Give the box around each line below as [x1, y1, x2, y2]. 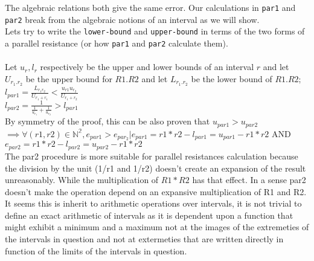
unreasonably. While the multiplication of [5, 173, 159, 186]
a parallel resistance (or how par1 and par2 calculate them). [5, 36, 228, 49]
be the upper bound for [25, 72, 112, 85]
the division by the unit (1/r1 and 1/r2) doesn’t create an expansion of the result [5, 161, 306, 174]
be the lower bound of [191, 72, 272, 85]
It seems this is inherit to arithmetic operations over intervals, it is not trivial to [5, 197, 302, 210]
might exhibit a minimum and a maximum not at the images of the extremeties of [5, 221, 309, 233]
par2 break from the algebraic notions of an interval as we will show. [5, 13, 260, 25]
